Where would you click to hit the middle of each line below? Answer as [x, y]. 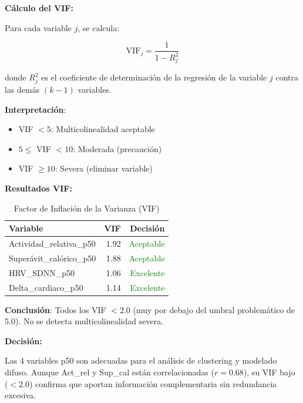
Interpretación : [36, 109]
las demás [22, 90]
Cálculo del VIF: [39, 8]
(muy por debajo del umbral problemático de [214, 309]
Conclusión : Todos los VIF [55, 309]
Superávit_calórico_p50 [53, 258]
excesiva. [20, 395]
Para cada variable [38, 27]
